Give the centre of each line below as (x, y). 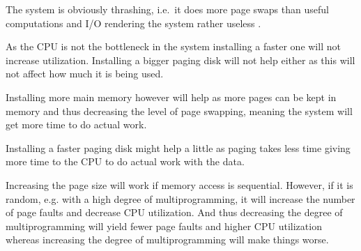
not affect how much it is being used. (85, 74)
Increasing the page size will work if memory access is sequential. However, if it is (179, 184)
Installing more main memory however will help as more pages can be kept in (171, 97)
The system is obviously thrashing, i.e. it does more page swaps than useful (167, 9)
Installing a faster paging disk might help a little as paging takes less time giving (178, 147)
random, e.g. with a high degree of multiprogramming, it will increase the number (180, 198)
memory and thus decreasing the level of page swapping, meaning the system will (179, 111)
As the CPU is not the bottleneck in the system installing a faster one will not (173, 46)
